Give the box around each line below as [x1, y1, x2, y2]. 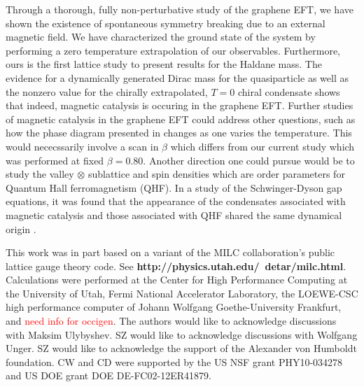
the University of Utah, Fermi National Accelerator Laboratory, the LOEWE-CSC [6, 286, 358, 300]
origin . [6, 221, 36, 236]
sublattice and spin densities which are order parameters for [87, 167, 345, 181]
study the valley [6, 167, 74, 181]
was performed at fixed [6, 153, 104, 167]
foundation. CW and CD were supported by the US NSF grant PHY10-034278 [6, 354, 343, 369]
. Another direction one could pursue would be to [143, 153, 355, 167]
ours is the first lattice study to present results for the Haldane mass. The [6, 57, 322, 71]
